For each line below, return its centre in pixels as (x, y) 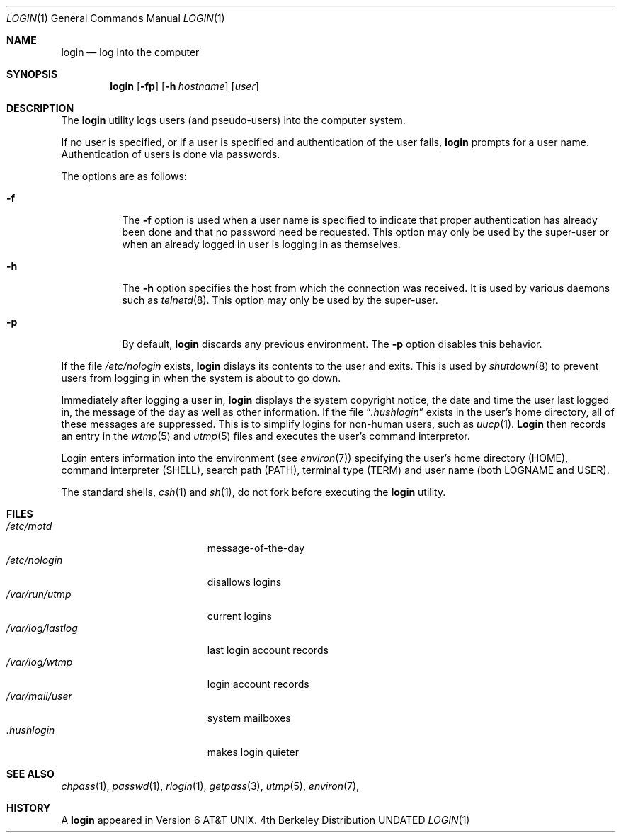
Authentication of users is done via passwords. (171, 154)
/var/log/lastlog (42, 628)
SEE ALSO (30, 774)
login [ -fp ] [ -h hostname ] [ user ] (184, 86)
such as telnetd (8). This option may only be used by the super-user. (280, 300)
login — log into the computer (130, 52)
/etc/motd (29, 526)
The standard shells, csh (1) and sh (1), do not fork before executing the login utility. (253, 492)
